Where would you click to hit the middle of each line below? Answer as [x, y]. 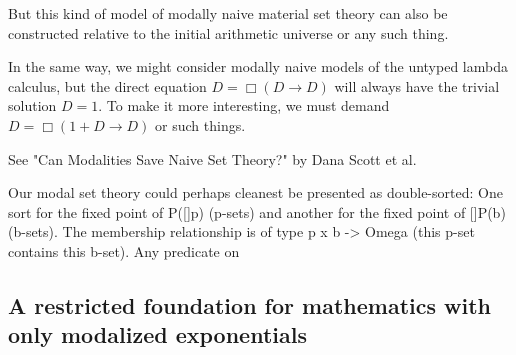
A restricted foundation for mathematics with [249, 304]
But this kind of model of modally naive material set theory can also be [228, 13]
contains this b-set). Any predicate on [124, 250]
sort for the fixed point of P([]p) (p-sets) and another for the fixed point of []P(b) [257, 211]
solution [32, 105]
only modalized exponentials [157, 334]
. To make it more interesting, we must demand [244, 105]
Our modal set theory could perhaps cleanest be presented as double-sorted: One [255, 192]
